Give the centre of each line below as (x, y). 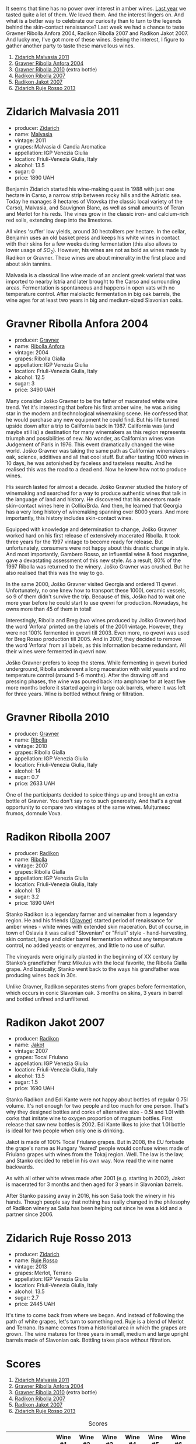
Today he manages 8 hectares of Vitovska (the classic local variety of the (94, 201)
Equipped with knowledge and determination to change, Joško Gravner (92, 529)
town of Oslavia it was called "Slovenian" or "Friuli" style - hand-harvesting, (97, 933)
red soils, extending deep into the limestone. (59, 220)
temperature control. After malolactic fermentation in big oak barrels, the (93, 294)
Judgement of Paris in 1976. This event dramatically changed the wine (90, 444)
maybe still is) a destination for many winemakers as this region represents (96, 432)
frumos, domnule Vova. (34, 813)
